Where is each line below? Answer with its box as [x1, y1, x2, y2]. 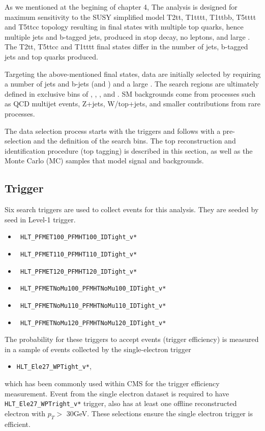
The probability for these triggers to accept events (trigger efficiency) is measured [5, 334, 259, 344]
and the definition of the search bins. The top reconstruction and [33, 135, 236, 146]
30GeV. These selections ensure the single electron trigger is [66, 408, 253, 418]
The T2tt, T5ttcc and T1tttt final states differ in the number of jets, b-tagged [5, 41, 248, 52]
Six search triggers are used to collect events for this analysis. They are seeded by [5, 204, 259, 215]
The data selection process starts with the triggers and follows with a [5, 125, 221, 136]
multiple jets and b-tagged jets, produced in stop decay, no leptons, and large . [5, 31, 250, 42]
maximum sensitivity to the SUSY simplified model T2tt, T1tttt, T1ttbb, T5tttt [5, 11, 256, 22]
